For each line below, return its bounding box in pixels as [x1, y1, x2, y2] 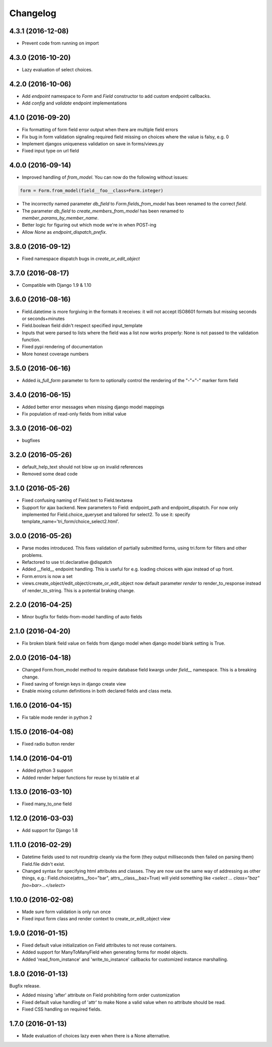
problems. [22, 552, 43, 558]
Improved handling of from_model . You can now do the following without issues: [22, 174, 189, 180]
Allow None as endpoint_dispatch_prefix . [22, 229, 107, 235]
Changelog [9, 8, 56, 19]
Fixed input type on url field [22, 148, 79, 154]
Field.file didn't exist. [22, 861, 65, 867]
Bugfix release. [9, 982, 41, 989]
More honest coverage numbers [22, 351, 89, 357]
